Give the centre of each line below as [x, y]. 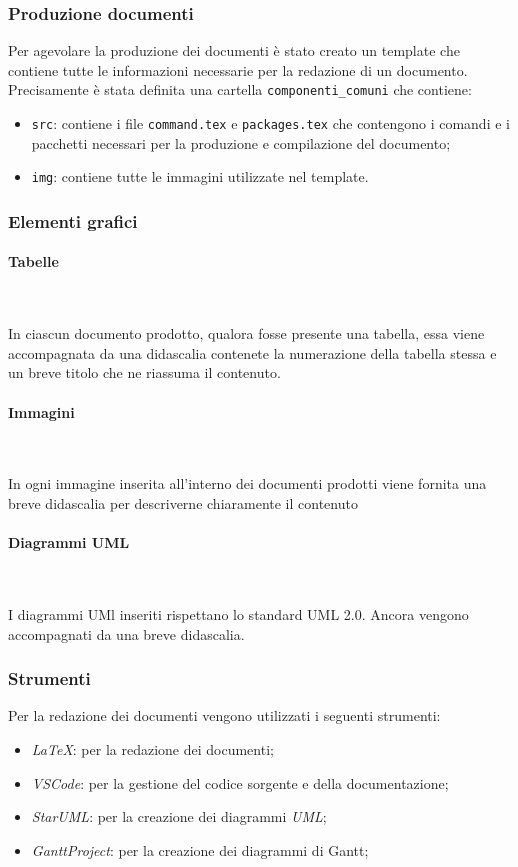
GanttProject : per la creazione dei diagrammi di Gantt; [200, 849]
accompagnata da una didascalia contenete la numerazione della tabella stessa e [252, 352]
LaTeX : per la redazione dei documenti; [152, 748]
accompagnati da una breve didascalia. [126, 633]
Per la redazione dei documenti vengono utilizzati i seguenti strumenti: [224, 715]
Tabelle [33, 261]
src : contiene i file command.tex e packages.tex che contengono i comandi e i [270, 123]
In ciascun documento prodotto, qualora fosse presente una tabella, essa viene [246, 333]
